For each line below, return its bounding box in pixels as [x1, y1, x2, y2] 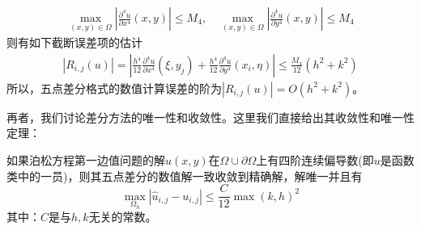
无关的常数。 [88, 208, 157, 225]
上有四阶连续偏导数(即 [256, 152, 374, 169]
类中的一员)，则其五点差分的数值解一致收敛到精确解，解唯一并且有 [6, 167, 363, 184]
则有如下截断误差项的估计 [6, 34, 142, 51]
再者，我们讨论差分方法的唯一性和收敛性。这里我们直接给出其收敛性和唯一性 [6, 108, 415, 125]
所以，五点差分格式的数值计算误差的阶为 [6, 79, 222, 96]
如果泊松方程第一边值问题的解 [6, 152, 165, 169]
